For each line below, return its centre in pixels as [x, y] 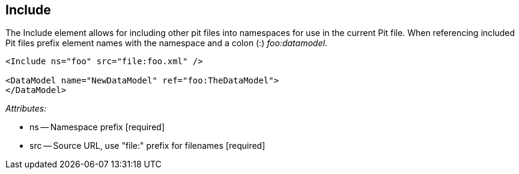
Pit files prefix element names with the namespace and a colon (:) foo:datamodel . [166, 43]
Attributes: [26, 109]
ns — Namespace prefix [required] [97, 127]
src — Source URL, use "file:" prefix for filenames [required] [147, 146]
